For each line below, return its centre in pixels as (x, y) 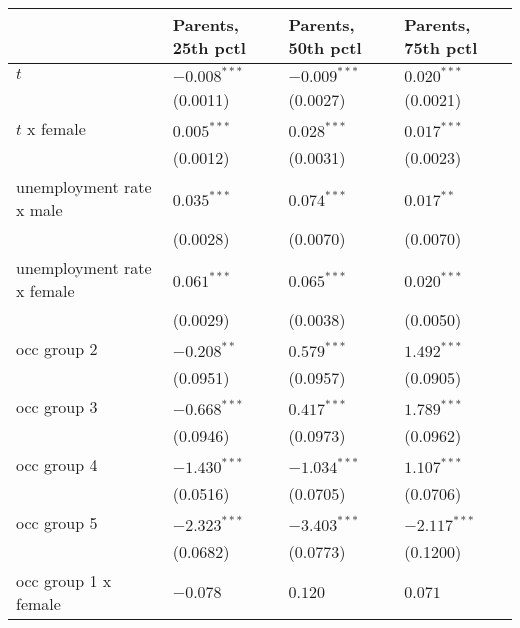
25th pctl (209, 47)
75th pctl (441, 47)
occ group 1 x (64, 580)
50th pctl (325, 47)
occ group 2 (57, 348)
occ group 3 (57, 406)
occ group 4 (57, 464)
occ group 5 (57, 522)
